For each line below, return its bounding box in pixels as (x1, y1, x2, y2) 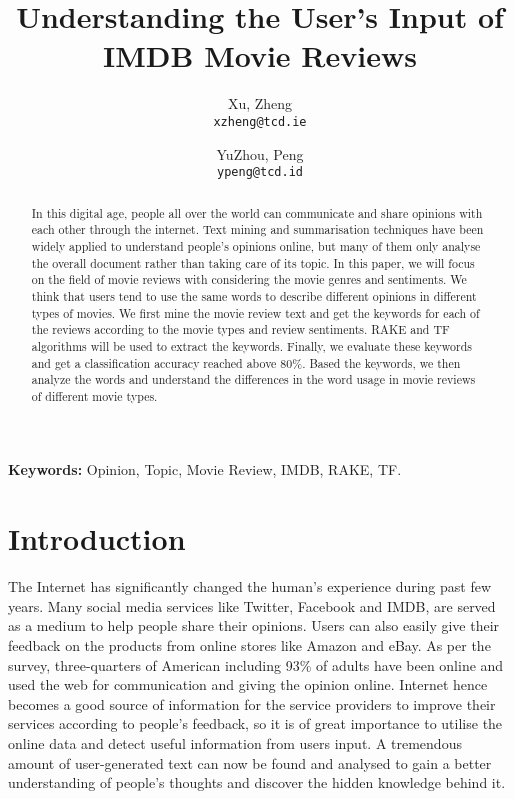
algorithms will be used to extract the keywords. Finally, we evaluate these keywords (31, 337, 473, 354)
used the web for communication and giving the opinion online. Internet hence (8, 674, 488, 695)
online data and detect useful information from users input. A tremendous (8, 732, 462, 753)
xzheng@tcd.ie (213, 114, 307, 129)
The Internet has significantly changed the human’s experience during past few (8, 576, 492, 597)
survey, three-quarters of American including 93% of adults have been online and (8, 654, 504, 675)
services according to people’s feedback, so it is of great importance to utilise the (8, 713, 503, 734)
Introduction (8, 518, 186, 559)
